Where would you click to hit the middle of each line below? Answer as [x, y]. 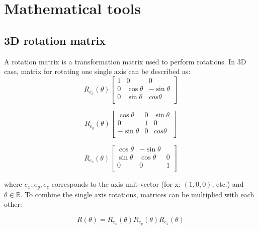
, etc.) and [228, 184]
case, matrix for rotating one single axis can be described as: [97, 71]
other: [13, 204]
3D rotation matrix [55, 40]
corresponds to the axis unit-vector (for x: [116, 184]
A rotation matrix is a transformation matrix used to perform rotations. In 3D [125, 61]
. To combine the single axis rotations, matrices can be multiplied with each [137, 194]
